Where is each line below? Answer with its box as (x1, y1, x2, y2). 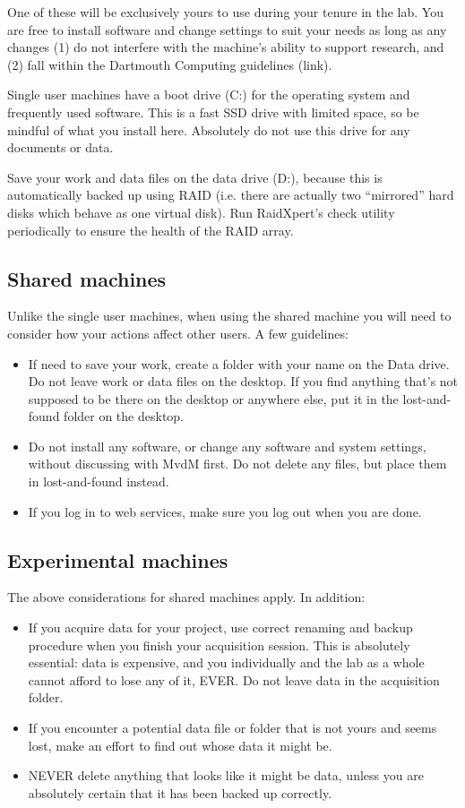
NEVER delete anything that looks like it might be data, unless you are (28, 766, 424, 785)
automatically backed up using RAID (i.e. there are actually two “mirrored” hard (7, 185, 454, 204)
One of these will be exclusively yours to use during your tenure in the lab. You (7, 3, 443, 21)
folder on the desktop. (64, 407, 185, 425)
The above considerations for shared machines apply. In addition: (7, 588, 366, 606)
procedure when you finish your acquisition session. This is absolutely (28, 635, 410, 654)
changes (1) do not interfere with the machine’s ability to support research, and (7, 38, 444, 56)
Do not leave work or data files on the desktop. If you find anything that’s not (28, 372, 459, 391)
